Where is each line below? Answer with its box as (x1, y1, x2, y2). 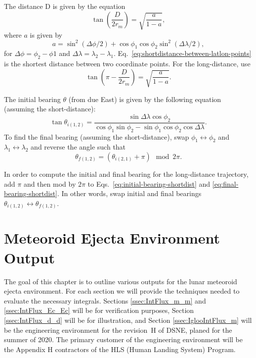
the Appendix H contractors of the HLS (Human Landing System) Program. (4, 344, 236, 354)
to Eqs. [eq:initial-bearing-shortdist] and (87, 178, 211, 189)
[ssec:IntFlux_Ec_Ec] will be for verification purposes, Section (4, 305, 194, 315)
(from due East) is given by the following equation (68, 94, 221, 104)
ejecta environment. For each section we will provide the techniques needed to (4, 286, 240, 296)
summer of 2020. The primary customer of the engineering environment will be (4, 334, 243, 345)
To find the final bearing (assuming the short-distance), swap (4, 131, 189, 142)
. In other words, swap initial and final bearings (57, 188, 202, 199)
